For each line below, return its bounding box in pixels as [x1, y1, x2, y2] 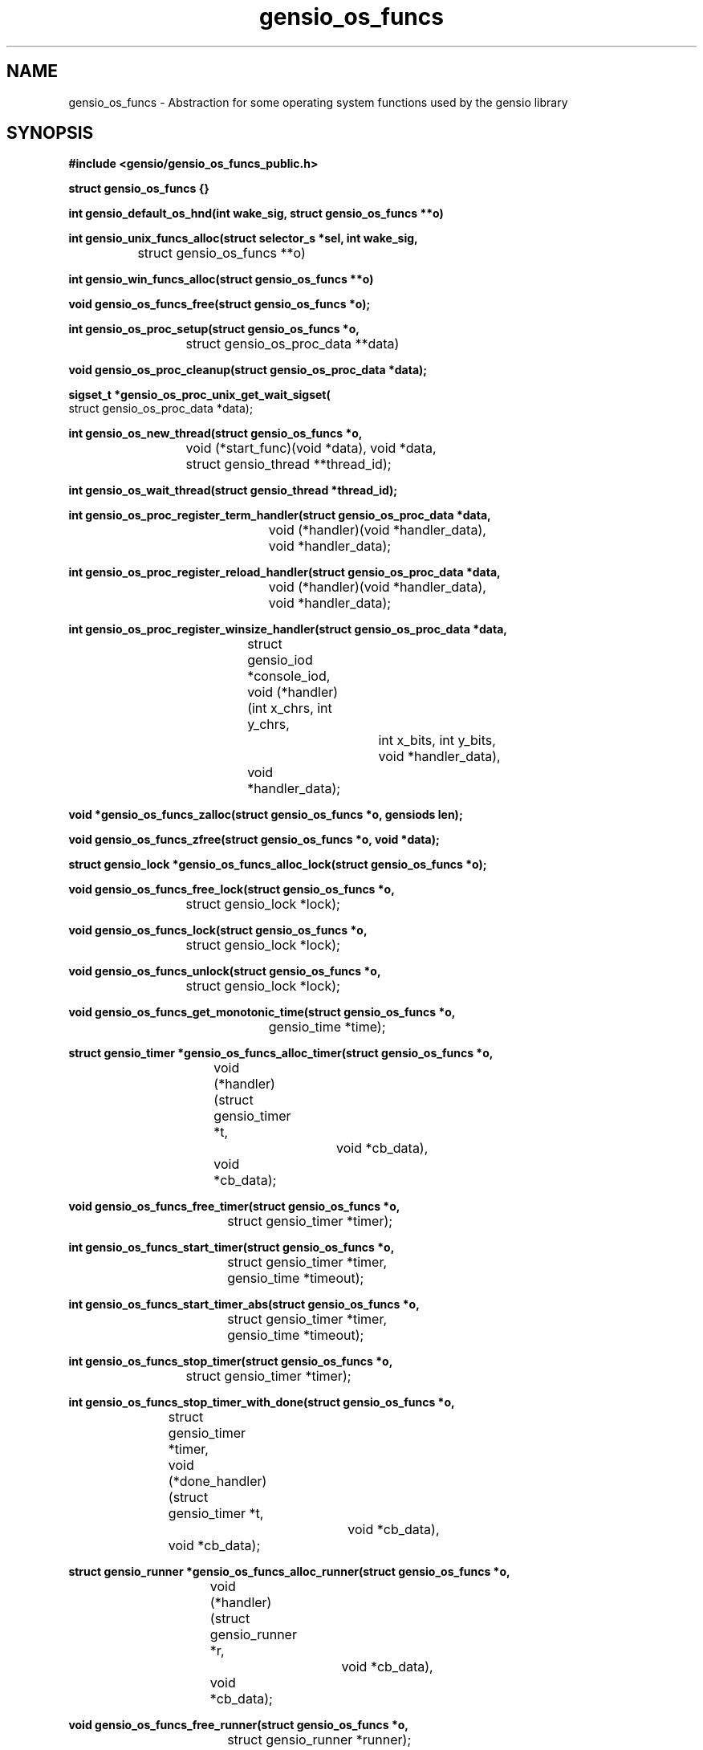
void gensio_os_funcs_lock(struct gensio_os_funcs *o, [68, 923, 368, 938]
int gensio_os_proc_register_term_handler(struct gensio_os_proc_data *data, [68, 508, 491, 523]
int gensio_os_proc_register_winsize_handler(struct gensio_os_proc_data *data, [68, 622, 507, 637]
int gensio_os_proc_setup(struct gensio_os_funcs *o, [68, 322, 360, 336]
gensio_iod [247, 652, 313, 669]
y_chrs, [247, 716, 290, 733]
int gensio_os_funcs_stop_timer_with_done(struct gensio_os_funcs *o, [68, 1395, 455, 1410]
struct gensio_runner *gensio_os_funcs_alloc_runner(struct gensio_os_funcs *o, [68, 1565, 510, 1579]
